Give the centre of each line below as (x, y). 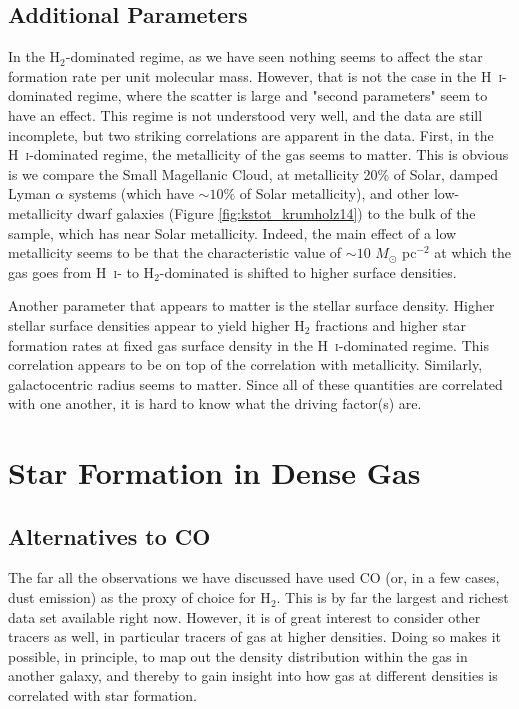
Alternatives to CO (109, 535)
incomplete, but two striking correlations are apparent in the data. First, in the (251, 134)
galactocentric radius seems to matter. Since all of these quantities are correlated (255, 383)
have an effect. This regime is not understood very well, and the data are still (245, 114)
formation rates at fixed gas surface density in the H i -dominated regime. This (248, 344)
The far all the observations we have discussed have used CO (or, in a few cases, (254, 577)
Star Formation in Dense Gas (214, 472)
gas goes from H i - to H (81, 271)
